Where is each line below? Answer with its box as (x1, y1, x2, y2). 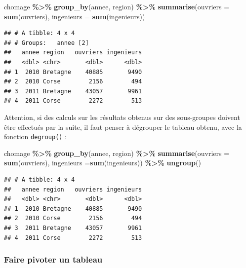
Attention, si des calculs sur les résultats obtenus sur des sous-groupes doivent (4, 112, 240, 122)
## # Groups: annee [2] (4, 39, 89, 46)
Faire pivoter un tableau (4, 253, 103, 266)
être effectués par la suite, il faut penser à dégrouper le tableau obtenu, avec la (4, 121, 242, 132)
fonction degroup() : (4, 131, 67, 142)
